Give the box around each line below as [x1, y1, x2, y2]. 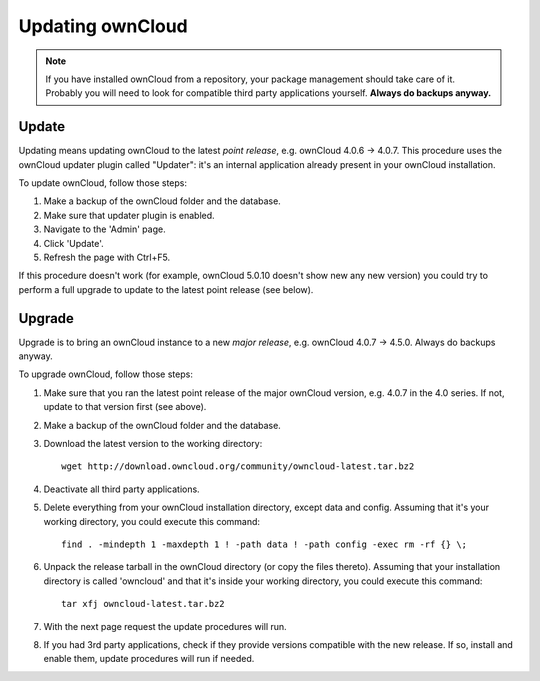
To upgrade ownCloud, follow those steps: [18, 368, 194, 380]
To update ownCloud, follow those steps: [18, 177, 188, 189]
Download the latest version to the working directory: [43, 438, 263, 449]
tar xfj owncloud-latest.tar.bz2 [61, 598, 225, 610]
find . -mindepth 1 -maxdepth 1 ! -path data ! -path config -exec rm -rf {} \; [61, 538, 468, 550]
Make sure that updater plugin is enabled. [43, 209, 215, 221]
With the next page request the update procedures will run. [43, 620, 287, 632]
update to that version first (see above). [43, 401, 207, 413]
